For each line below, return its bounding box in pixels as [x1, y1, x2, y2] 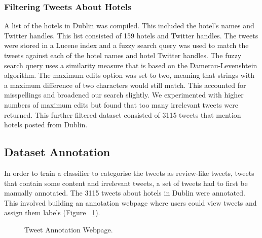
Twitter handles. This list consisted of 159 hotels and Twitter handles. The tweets [4, 30, 258, 40]
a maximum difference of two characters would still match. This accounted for [4, 79, 246, 90]
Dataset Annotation [4, 144, 110, 160]
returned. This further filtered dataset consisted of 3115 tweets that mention [4, 109, 241, 120]
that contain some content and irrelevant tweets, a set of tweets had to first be [4, 177, 248, 188]
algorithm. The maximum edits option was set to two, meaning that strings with [4, 70, 254, 80]
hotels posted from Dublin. [4, 119, 88, 130]
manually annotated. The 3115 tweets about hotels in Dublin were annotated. [4, 187, 246, 198]
